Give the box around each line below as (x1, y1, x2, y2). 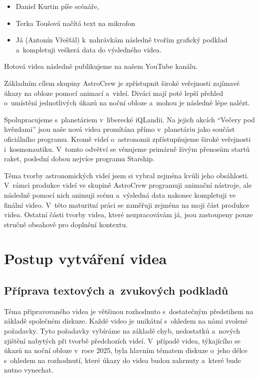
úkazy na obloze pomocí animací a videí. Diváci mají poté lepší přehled (4, 87, 223, 98)
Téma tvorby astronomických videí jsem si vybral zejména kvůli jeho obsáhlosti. (4, 170, 249, 180)
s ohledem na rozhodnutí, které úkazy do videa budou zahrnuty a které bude (4, 355, 241, 365)
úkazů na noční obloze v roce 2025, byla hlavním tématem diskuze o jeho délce (4, 345, 248, 356)
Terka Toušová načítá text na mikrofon (15, 17, 135, 28)
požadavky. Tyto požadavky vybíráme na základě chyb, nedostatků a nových (4, 326, 241, 336)
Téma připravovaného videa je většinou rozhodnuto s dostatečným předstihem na (4, 306, 254, 316)
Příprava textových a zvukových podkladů (4, 283, 229, 298)
